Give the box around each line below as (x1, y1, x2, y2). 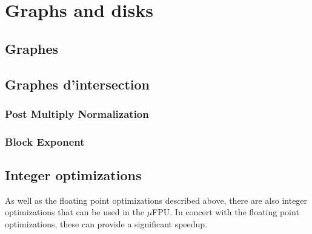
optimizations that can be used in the (5, 206, 144, 218)
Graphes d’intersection (5, 74, 150, 93)
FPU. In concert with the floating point (152, 206, 299, 218)
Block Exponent (5, 134, 85, 149)
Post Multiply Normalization (5, 106, 149, 121)
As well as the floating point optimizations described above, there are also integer (5, 193, 308, 206)
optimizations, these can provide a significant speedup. (5, 218, 208, 230)
